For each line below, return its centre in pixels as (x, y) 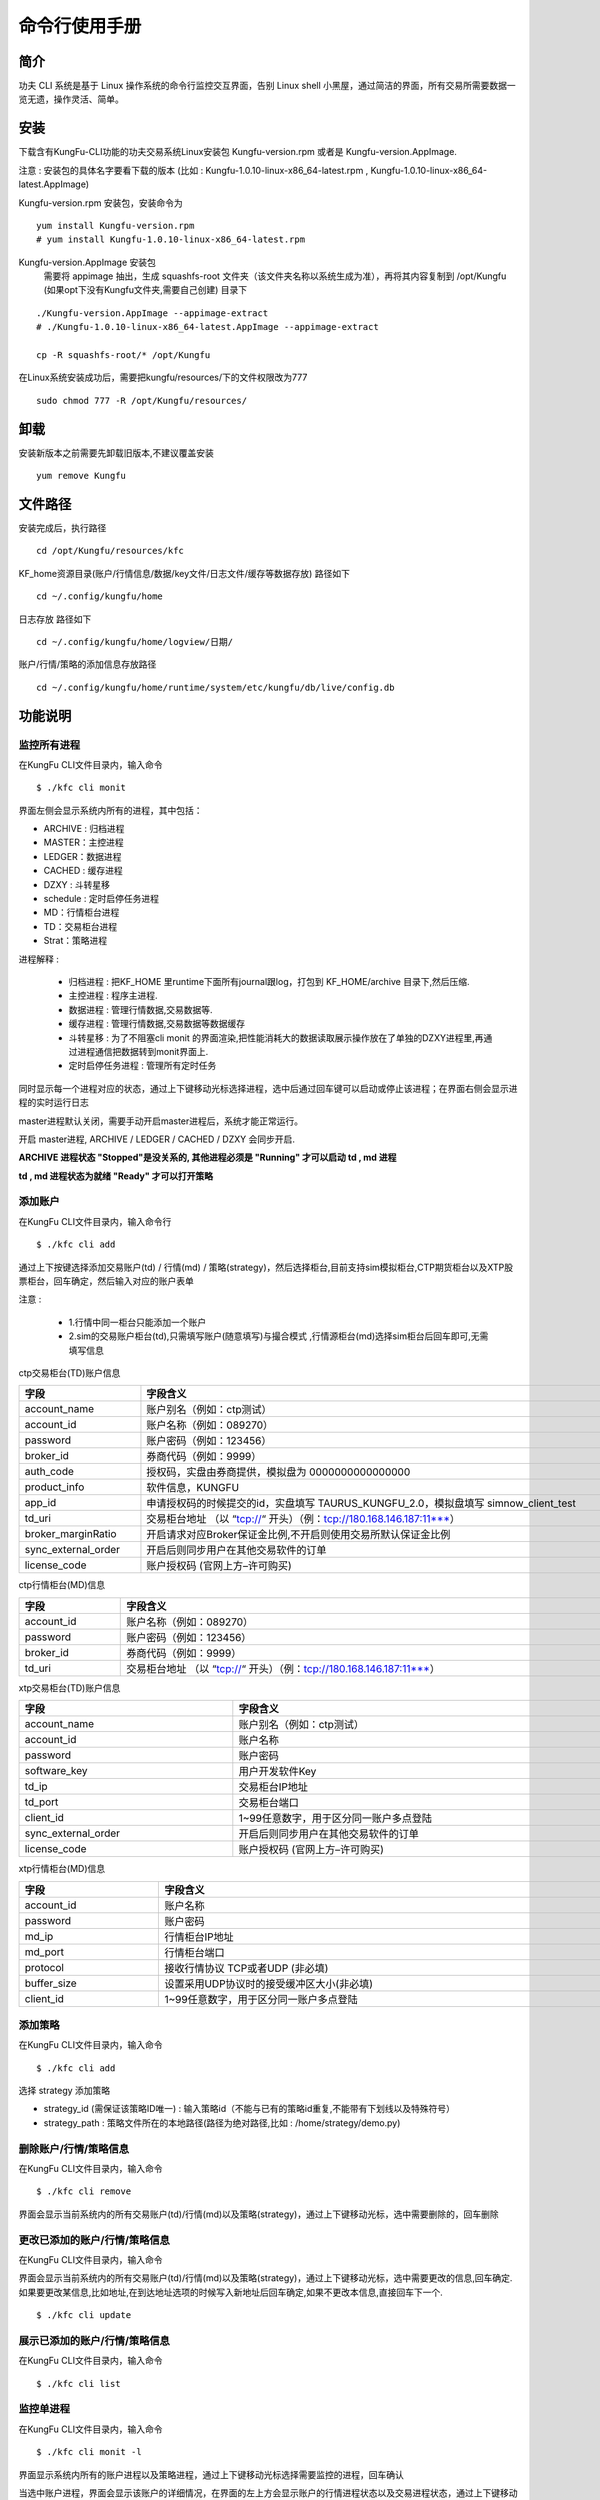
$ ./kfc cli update (84, 2315)
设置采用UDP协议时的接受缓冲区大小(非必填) (269, 1983)
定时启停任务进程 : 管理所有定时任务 (142, 1066)
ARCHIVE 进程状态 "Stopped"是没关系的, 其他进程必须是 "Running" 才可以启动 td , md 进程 (207, 1157)
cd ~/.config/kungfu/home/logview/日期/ (135, 641)
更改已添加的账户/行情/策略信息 (94, 2240)
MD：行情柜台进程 (81, 912)
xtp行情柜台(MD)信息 (62, 1869)
